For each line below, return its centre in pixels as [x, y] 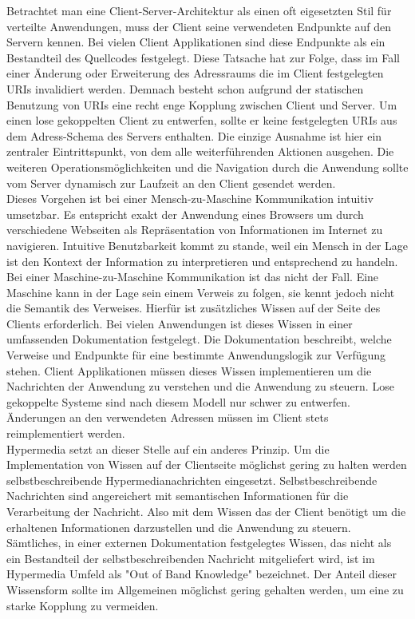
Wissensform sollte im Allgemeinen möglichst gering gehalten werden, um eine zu [205, 589]
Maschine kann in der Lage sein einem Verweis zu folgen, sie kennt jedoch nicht [201, 292]
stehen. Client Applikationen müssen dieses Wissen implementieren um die [189, 370]
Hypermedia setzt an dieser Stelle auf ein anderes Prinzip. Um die [168, 448]
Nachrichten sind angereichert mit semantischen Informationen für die [178, 496]
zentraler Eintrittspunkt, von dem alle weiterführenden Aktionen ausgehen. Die [200, 151]
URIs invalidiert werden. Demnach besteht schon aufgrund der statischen [185, 88]
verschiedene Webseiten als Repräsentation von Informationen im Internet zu [195, 230]
